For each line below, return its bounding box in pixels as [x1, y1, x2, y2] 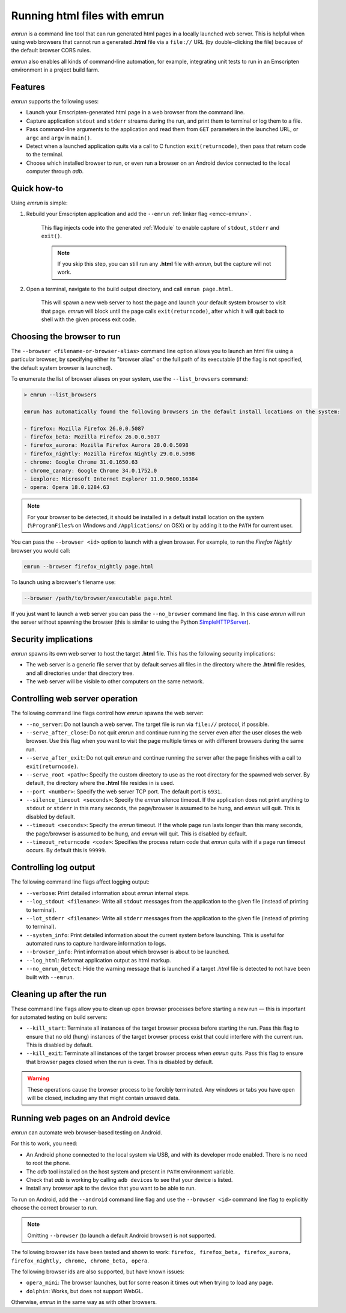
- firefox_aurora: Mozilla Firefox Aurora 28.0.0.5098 [23, 442, 189, 449]
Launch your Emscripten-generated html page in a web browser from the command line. [26, 109, 245, 116]
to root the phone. [26, 1160, 71, 1167]
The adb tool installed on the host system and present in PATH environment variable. [26, 1167, 235, 1175]
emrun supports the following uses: [11, 98, 99, 105]
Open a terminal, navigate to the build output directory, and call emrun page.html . [26, 285, 233, 292]
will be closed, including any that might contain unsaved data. [27, 1095, 180, 1102]
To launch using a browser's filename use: [11, 578, 116, 586]
